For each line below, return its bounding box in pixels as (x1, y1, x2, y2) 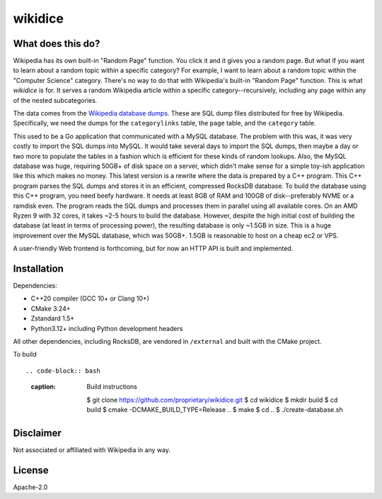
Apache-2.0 (13, 483, 48, 491)
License (13, 464, 49, 476)
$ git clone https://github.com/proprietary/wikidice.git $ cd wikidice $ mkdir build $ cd (86, 396, 338, 404)
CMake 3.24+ (30, 304, 71, 313)
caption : (30, 383, 57, 391)
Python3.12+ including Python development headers (30, 324, 183, 332)
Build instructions (86, 383, 137, 391)
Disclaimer (13, 427, 62, 439)
